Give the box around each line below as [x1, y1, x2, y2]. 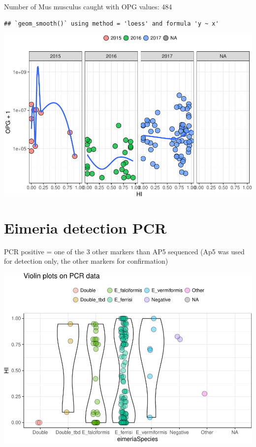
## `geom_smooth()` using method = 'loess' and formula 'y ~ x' [4, 20, 219, 27]
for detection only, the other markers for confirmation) [4, 256, 168, 266]
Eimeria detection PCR [4, 217, 167, 238]
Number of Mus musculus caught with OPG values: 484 [4, 1, 172, 11]
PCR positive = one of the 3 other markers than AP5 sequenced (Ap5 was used [4, 246, 245, 256]
